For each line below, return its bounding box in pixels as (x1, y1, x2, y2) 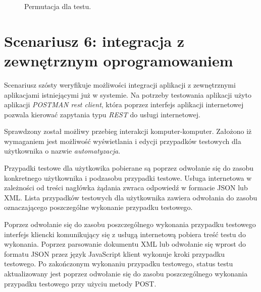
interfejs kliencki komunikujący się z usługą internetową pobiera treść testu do (4, 229, 246, 239)
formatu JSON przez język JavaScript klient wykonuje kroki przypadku (4, 248, 225, 259)
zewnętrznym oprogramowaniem (4, 50, 233, 70)
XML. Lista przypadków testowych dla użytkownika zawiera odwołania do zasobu (4, 192, 257, 202)
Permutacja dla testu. (24, 1, 91, 11)
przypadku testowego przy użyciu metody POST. (4, 278, 156, 288)
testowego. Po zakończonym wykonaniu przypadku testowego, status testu (4, 258, 233, 269)
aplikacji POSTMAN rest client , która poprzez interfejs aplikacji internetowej (4, 99, 244, 110)
